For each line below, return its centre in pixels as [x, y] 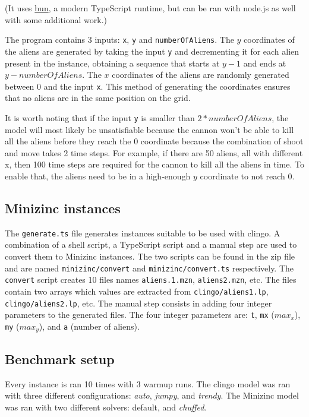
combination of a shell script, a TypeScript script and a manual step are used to [151, 244]
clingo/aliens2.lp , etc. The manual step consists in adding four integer [138, 303]
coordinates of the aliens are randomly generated [201, 75]
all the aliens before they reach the [68, 141]
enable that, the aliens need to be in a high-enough [98, 176]
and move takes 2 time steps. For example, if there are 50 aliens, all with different [154, 152]
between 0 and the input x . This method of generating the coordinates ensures [148, 86]
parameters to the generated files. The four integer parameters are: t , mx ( [140, 315]
